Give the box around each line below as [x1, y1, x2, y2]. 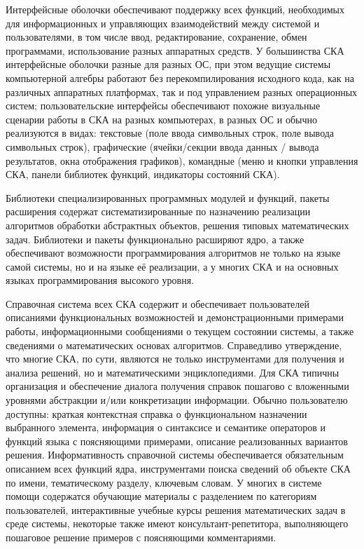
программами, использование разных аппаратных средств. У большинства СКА [6, 43, 344, 57]
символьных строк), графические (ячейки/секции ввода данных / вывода [6, 139, 319, 154]
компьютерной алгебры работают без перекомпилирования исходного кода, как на [6, 70, 354, 85]
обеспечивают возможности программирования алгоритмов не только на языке [6, 245, 341, 260]
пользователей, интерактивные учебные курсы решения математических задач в [6, 502, 346, 517]
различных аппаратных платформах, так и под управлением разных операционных [6, 84, 358, 99]
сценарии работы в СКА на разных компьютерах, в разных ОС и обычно [6, 111, 318, 126]
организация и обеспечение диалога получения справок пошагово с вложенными [6, 379, 349, 393]
